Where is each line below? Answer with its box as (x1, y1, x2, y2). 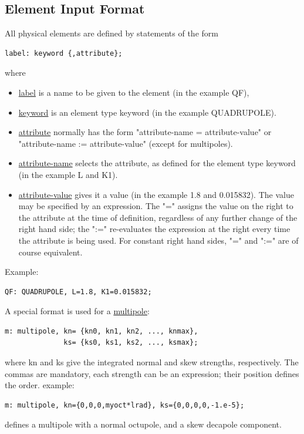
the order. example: (5, 379, 75, 391)
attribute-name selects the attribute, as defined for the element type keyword (18, 157, 296, 169)
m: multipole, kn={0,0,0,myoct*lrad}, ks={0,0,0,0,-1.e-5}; (5, 401, 245, 409)
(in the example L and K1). (18, 168, 118, 180)
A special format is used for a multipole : (5, 305, 150, 317)
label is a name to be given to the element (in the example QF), (18, 86, 249, 98)
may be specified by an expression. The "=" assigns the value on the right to (18, 200, 293, 212)
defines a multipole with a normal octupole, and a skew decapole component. (5, 418, 282, 430)
